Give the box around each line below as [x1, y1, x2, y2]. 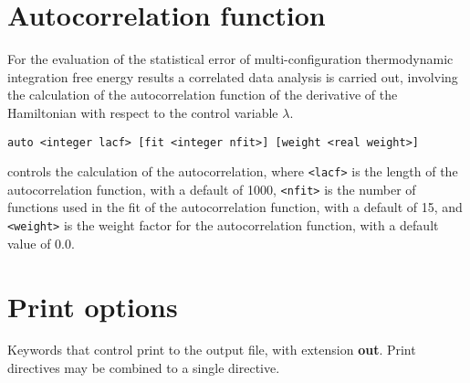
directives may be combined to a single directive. [7, 358, 280, 378]
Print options [7, 287, 178, 324]
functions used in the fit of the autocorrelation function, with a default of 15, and [7, 197, 463, 217]
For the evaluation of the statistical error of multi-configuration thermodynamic [7, 49, 454, 69]
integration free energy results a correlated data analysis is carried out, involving [7, 67, 458, 86]
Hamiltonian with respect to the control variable [7, 102, 278, 122]
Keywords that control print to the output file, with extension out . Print [7, 340, 416, 359]
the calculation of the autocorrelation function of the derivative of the [7, 85, 398, 104]
